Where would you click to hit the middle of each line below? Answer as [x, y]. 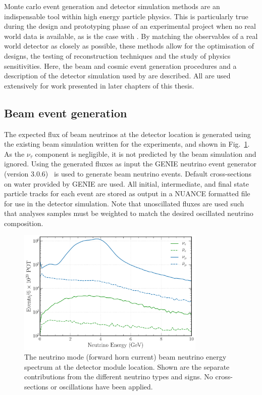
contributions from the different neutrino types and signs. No [119, 377]
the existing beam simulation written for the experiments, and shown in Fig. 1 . [127, 144]
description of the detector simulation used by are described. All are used [117, 76]
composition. [24, 223]
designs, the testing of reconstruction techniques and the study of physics [117, 55]
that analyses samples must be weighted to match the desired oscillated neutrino [129, 213]
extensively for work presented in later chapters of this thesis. [99, 85]
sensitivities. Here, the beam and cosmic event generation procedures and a [120, 65]
